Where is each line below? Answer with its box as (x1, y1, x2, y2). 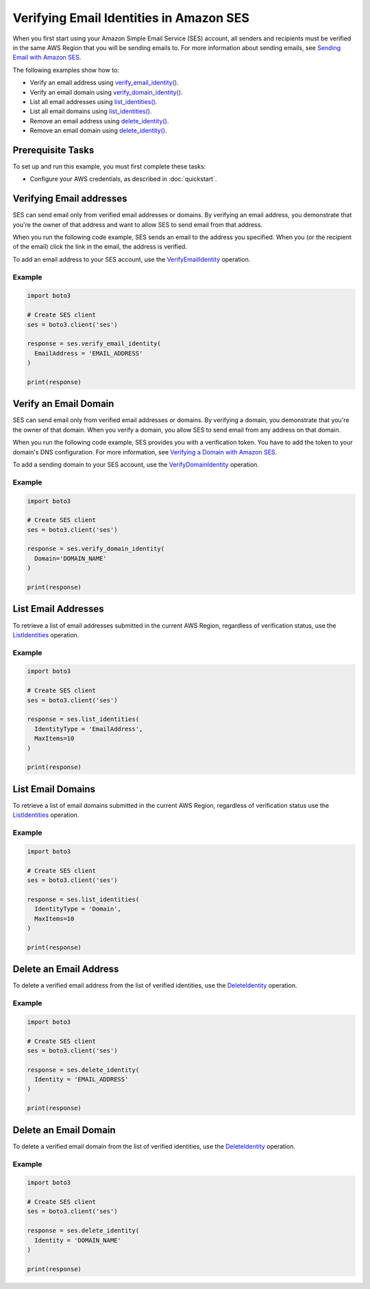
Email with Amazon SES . (12, 53, 82, 62)
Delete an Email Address (12, 963, 119, 975)
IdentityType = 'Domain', (34, 905, 121, 913)
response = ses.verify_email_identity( (27, 340, 161, 347)
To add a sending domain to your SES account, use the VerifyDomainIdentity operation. (12, 460, 260, 469)
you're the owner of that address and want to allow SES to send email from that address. (12, 220, 263, 229)
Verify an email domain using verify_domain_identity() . (29, 88, 183, 96)
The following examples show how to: (12, 66, 120, 74)
